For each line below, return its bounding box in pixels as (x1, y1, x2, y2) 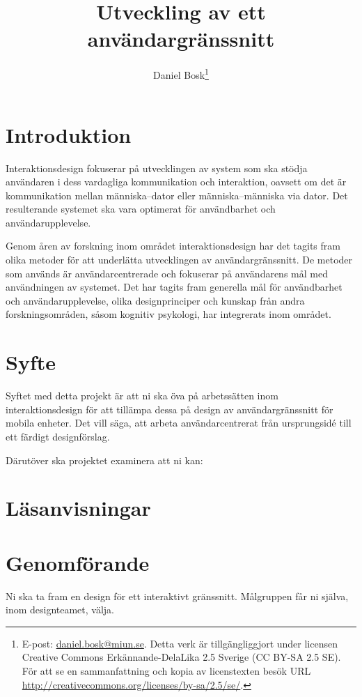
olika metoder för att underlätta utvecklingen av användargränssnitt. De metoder (6, 252, 353, 267)
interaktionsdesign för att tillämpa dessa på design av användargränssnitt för (6, 401, 333, 416)
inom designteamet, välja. (6, 602, 115, 617)
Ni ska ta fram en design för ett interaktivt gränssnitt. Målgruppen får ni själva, (6, 588, 349, 603)
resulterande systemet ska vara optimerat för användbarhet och (6, 201, 276, 216)
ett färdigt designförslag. (6, 429, 110, 443)
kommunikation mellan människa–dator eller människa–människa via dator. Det (6, 187, 348, 202)
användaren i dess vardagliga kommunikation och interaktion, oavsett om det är (6, 174, 347, 189)
